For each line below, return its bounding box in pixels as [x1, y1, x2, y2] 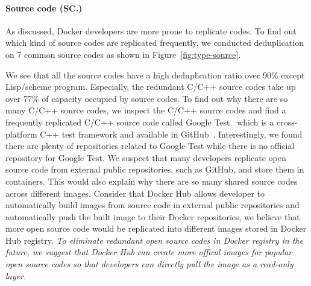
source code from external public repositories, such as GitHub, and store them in [5, 163, 304, 176]
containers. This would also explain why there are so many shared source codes [5, 174, 298, 187]
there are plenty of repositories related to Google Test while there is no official [5, 139, 295, 152]
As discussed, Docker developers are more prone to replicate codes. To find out [5, 24, 297, 37]
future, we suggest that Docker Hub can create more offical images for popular [5, 246, 292, 258]
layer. [5, 269, 27, 282]
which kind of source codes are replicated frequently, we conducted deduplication [5, 36, 304, 49]
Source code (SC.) [5, 1, 83, 14]
